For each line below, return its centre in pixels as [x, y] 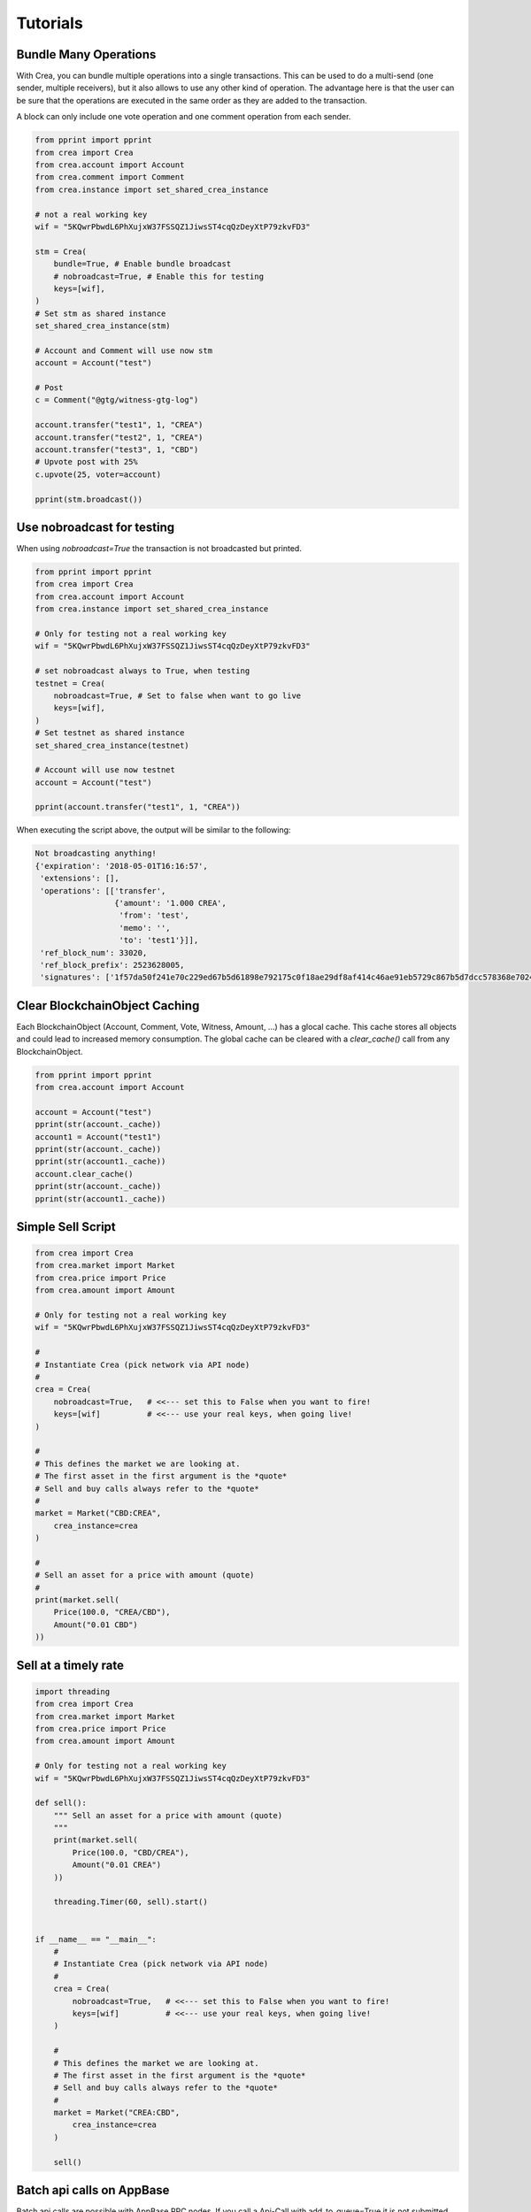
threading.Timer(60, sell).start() [131, 1902]
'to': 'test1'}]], [159, 941]
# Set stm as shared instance [100, 313]
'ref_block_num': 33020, [94, 952]
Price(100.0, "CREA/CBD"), [112, 1612]
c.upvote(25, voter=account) [98, 474]
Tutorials [50, 23]
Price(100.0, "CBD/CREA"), [131, 1852]
